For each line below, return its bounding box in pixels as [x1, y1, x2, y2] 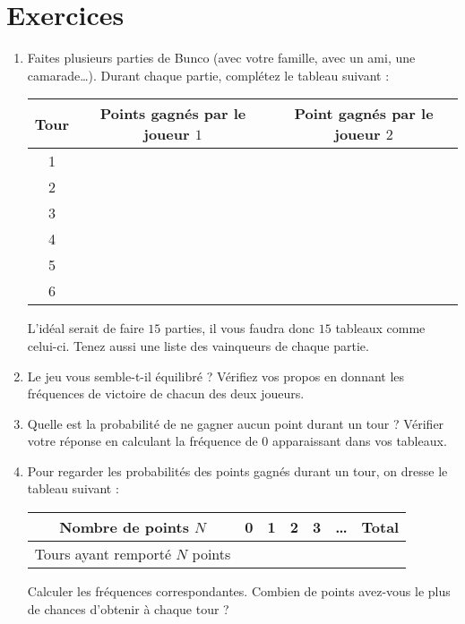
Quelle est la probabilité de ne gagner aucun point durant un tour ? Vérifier [27, 414, 444, 432]
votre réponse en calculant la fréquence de [27, 432, 258, 450]
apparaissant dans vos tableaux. [271, 432, 447, 450]
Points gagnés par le [99, 103, 246, 124]
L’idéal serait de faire [27, 319, 144, 338]
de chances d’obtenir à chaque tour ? [27, 599, 229, 618]
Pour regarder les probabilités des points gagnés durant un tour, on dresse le [27, 461, 448, 480]
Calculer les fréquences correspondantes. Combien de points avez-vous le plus [27, 582, 451, 601]
